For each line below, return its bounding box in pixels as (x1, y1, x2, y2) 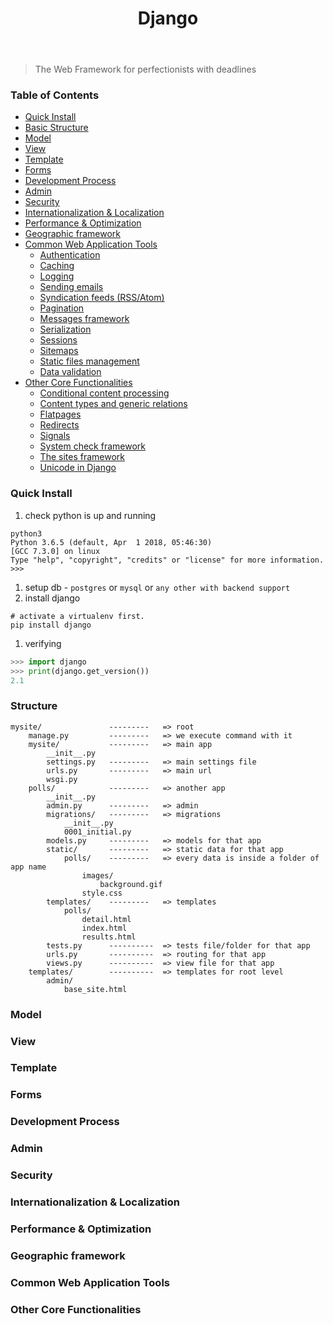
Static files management (39, 355, 140, 367)
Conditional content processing (39, 387, 170, 399)
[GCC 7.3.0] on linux (10, 546, 101, 556)
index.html (81, 923, 128, 933)
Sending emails (39, 281, 104, 293)
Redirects (39, 419, 80, 431)
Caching (39, 260, 75, 272)
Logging (39, 270, 75, 282)
